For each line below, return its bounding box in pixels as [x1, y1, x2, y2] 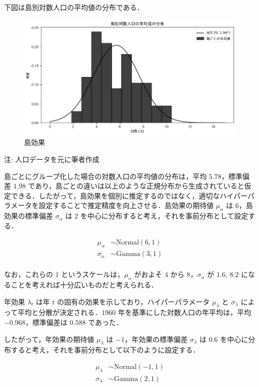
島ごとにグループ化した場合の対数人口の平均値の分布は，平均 [4, 170, 207, 181]
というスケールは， [61, 269, 124, 279]
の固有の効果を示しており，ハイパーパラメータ [57, 296, 210, 306]
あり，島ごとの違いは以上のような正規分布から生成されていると [35, 180, 244, 191]
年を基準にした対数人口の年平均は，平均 [117, 307, 251, 317]
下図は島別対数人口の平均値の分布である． [4, 2, 144, 12]
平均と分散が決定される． [17, 307, 102, 317]
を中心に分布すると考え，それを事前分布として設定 [80, 210, 248, 221]
